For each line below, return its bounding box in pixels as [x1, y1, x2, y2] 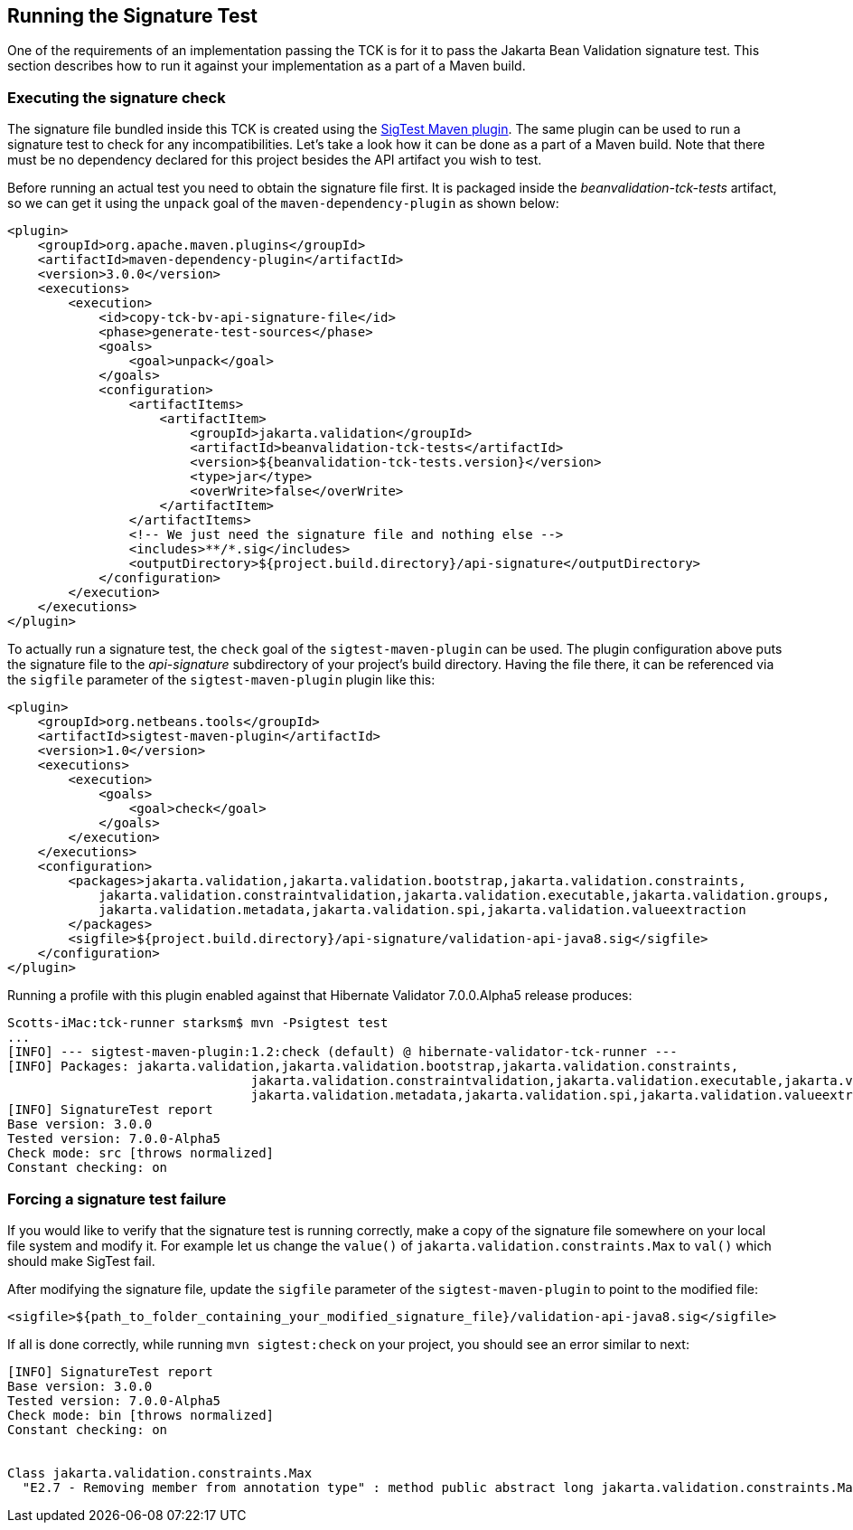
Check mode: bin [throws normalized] [7, 1407, 275, 1422]
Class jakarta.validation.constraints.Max [7, 1465, 313, 1480]
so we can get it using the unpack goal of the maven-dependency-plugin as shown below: [7, 195, 559, 212]
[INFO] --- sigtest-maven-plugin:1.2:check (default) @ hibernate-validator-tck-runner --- [7, 1044, 678, 1060]
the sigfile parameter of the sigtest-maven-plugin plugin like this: [7, 672, 436, 688]
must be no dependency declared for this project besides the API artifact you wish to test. [7, 152, 542, 168]
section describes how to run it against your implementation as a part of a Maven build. [7, 58, 526, 74]
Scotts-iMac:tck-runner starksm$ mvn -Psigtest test [7, 1015, 389, 1031]
